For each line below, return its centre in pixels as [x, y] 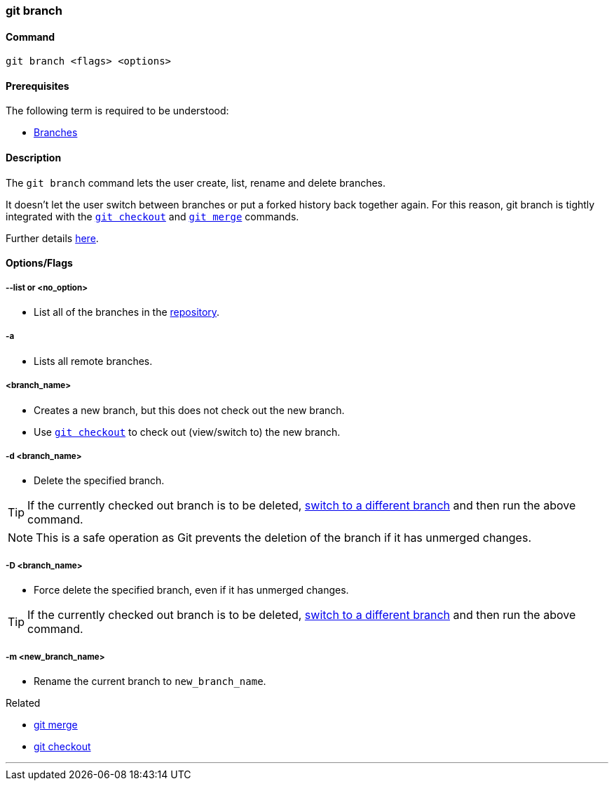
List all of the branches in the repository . [127, 312]
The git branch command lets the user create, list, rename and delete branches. [196, 182]
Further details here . [52, 238]
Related [23, 702]
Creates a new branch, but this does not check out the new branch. [189, 410]
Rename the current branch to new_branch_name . [150, 681]
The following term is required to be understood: [117, 111]
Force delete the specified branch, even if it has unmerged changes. [191, 590]
